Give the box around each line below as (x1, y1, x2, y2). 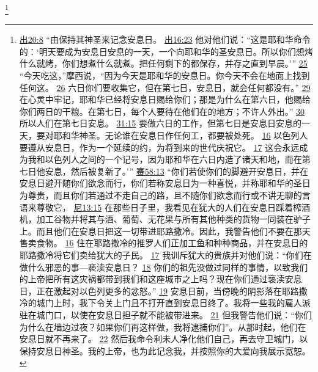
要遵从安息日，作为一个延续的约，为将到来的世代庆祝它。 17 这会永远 (19, 140, 300, 153)
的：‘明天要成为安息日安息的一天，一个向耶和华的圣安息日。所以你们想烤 (19, 45, 313, 57)
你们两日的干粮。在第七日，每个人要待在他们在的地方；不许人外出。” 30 (19, 104, 305, 117)
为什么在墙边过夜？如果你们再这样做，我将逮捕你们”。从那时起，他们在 (19, 320, 306, 333)
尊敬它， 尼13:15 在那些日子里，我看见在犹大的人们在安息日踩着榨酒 (36, 200, 311, 213)
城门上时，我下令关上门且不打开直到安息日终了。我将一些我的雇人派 (36, 296, 311, 309)
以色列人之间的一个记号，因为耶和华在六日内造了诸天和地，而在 (45, 153, 302, 166)
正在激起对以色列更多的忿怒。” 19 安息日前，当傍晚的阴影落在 (36, 284, 282, 297)
